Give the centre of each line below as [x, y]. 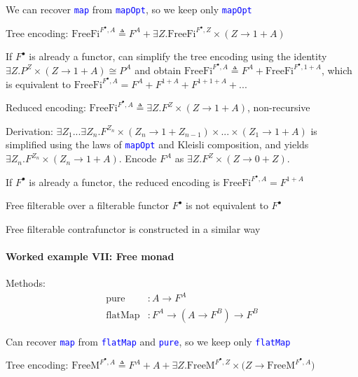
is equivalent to [39, 84]
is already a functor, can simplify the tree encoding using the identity [178, 56]
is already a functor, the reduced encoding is [124, 182]
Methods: [26, 283]
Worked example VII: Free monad [90, 256]
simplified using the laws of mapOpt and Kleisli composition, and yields [157, 144]
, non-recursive [278, 107]
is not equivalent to [227, 205]
